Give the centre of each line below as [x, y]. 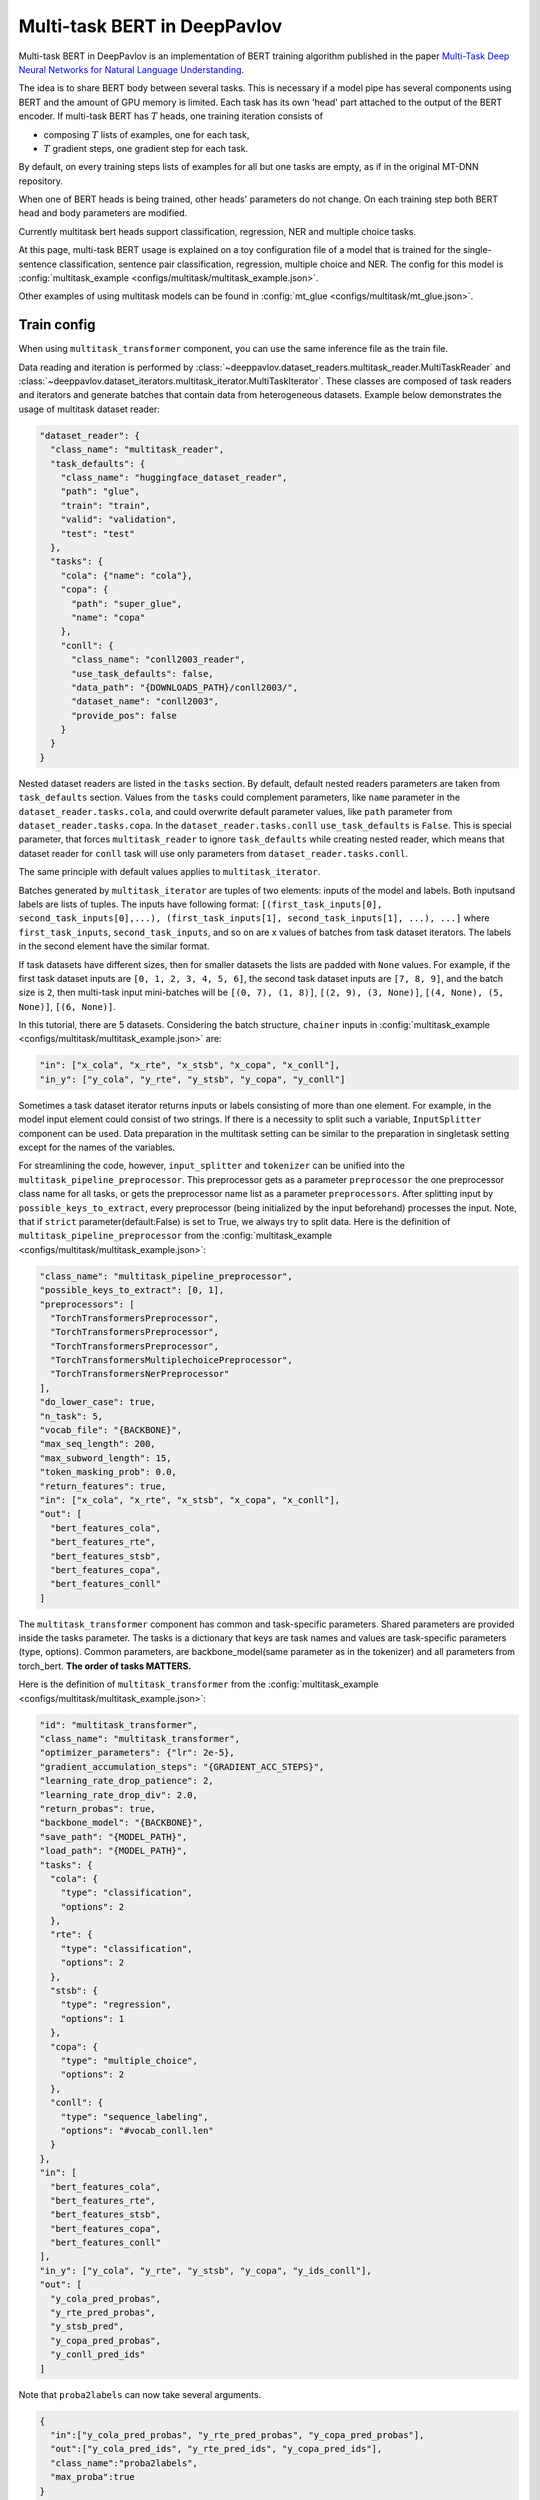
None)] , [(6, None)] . [67, 1006]
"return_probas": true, [98, 1808]
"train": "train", [105, 505]
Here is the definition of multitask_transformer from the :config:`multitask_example [198, 1684]
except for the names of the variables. [96, 1147]
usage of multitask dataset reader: [89, 409]
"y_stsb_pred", [87, 2326]
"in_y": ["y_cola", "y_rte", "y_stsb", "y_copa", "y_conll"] [192, 1079]
